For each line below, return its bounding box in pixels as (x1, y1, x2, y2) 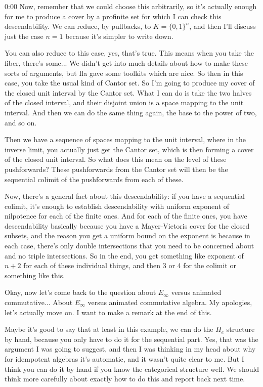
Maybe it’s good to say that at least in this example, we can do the (5, 324, 213, 334)
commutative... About (5, 297, 73, 308)
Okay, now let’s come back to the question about (5, 287, 156, 297)
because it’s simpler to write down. (65, 30, 173, 41)
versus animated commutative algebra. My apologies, (87, 297, 252, 308)
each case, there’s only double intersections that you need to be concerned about (5, 240, 254, 251)
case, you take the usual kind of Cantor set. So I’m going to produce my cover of (5, 77, 255, 88)
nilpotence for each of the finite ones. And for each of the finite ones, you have (5, 210, 247, 221)
